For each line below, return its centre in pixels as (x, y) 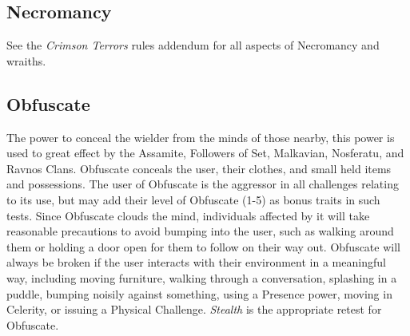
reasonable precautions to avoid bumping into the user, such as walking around (200, 231)
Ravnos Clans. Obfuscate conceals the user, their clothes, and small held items (199, 168)
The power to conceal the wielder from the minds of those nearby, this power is (201, 137)
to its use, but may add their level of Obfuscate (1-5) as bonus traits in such (193, 199)
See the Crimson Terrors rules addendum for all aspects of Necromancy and (193, 45)
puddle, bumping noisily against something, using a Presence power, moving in (199, 293)
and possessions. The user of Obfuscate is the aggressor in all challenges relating (203, 184)
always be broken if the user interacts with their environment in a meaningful (196, 262)
